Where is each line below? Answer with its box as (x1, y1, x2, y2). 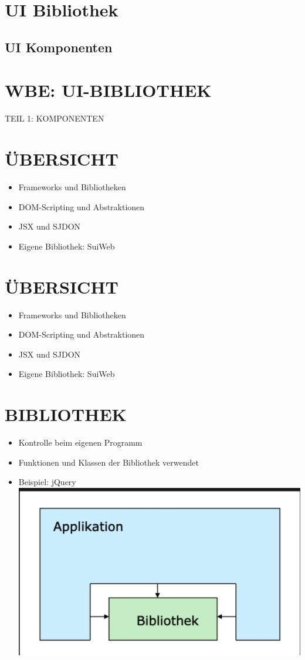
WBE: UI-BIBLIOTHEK (5, 78, 212, 102)
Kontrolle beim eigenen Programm (18, 436, 143, 448)
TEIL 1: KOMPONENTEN (5, 112, 104, 124)
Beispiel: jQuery (18, 476, 76, 488)
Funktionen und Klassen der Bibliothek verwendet (18, 456, 199, 468)
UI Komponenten (5, 38, 113, 56)
